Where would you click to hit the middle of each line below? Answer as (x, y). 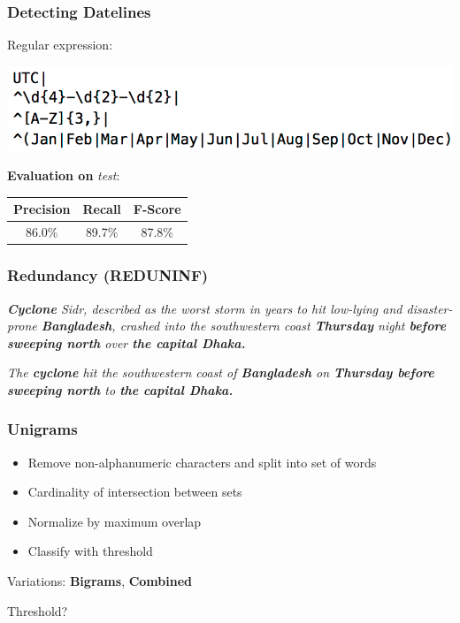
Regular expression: (60, 45)
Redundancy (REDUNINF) (108, 275)
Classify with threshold (90, 551)
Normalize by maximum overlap (115, 521)
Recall (102, 209)
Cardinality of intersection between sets (135, 492)
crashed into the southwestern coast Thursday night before (283, 326)
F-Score (157, 209)
